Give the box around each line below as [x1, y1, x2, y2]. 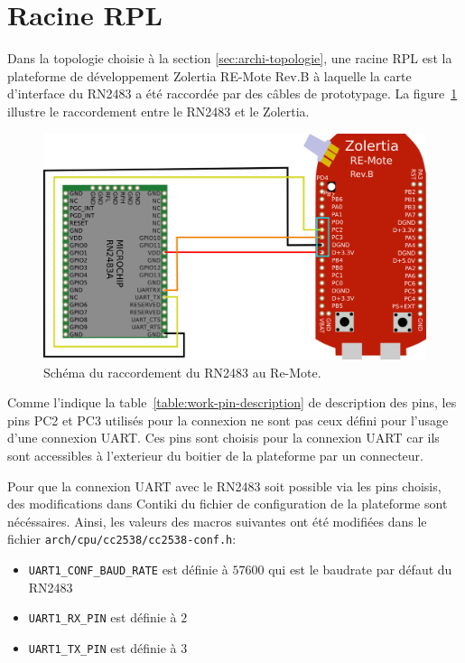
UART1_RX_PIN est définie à [28, 608, 177, 627]
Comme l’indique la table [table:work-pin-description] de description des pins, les [7, 393, 457, 412]
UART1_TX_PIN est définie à [28, 638, 177, 657]
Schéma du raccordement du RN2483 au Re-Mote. [43, 362, 321, 381]
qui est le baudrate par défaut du [268, 560, 452, 578]
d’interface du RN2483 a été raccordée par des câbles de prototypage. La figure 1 [7, 84, 458, 103]
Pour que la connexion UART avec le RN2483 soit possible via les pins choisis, [7, 476, 442, 495]
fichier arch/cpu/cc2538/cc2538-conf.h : [7, 529, 237, 548]
